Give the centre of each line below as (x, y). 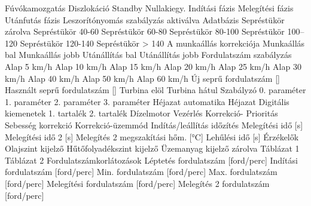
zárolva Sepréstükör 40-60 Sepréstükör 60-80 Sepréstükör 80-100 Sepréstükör (145, 31)
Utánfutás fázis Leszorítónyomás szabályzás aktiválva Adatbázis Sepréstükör (145, 19)
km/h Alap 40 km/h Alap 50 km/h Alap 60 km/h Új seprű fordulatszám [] (142, 78)
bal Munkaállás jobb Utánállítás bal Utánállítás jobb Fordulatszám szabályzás (148, 55)
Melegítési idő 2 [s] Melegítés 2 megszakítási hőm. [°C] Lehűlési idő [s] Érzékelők (152, 136)
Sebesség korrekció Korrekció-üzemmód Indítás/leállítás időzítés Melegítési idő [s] (154, 124)
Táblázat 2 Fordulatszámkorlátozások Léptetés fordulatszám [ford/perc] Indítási (151, 160)
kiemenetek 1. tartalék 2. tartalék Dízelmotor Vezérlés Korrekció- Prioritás (141, 113)
